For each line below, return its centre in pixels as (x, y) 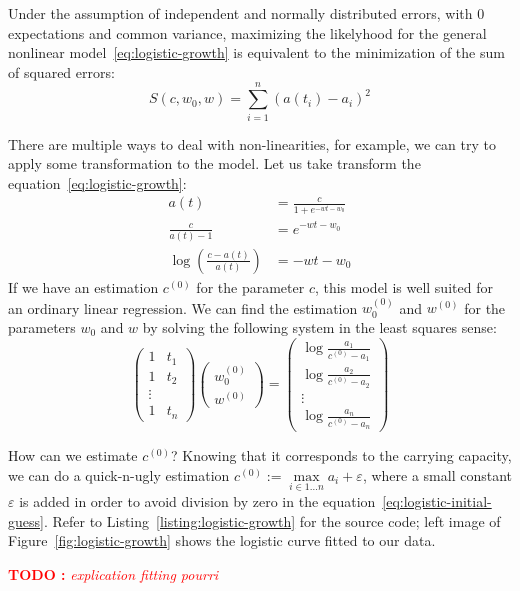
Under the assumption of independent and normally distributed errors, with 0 (246, 13)
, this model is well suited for (403, 286)
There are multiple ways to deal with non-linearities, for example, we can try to (252, 143)
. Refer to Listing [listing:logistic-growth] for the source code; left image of (272, 520)
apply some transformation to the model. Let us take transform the (214, 163)
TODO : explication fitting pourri (113, 573)
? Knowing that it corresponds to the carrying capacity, (341, 455)
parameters (42, 326)
